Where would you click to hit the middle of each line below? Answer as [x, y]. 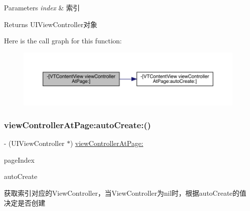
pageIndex [19, 159]
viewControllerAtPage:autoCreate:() [78, 124]
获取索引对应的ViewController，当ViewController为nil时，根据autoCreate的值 [125, 193]
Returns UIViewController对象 [51, 24]
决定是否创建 [25, 202]
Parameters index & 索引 [42, 7]
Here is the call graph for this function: [63, 41]
